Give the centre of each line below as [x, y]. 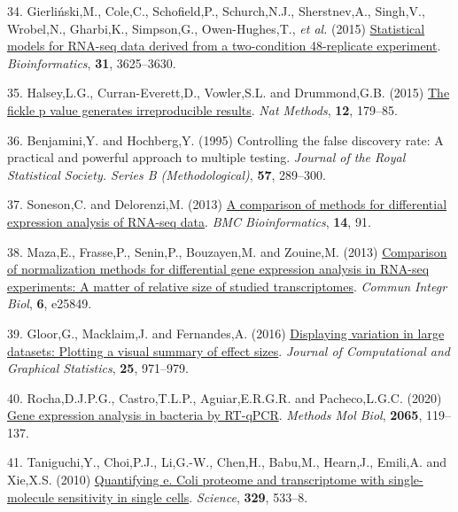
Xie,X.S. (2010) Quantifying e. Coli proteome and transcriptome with [196, 480]
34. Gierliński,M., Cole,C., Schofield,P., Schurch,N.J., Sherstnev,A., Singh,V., [216, 11]
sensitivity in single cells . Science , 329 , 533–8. [183, 496]
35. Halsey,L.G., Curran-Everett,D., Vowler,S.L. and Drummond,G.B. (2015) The [229, 93]
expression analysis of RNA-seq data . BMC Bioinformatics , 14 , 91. [189, 221]
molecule [31, 496]
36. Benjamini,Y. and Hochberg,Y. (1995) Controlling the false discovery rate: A [225, 140]
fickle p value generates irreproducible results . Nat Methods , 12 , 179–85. [202, 109]
